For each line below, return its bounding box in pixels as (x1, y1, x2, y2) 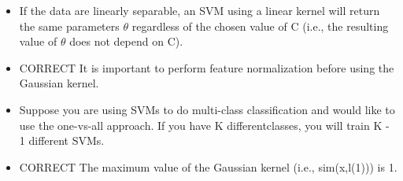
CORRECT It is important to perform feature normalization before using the (19, 59, 394, 76)
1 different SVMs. (19, 132, 105, 149)
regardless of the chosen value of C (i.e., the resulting (131, 17, 389, 34)
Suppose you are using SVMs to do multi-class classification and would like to (19, 101, 395, 117)
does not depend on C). (69, 33, 183, 50)
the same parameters (19, 17, 120, 34)
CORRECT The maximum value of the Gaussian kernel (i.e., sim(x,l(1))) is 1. (19, 158, 397, 175)
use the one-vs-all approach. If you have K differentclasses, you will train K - (19, 116, 390, 133)
